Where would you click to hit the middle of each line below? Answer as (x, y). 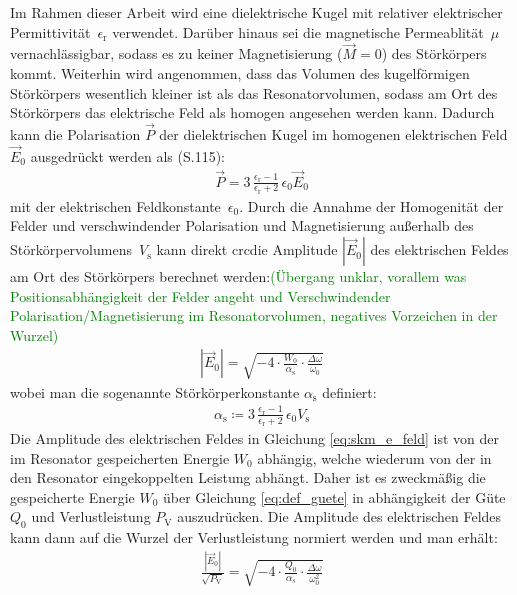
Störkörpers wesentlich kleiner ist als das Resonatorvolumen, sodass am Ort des (254, 92)
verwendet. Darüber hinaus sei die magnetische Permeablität (298, 31)
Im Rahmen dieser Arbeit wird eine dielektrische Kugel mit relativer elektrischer (256, 12)
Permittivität (50, 31)
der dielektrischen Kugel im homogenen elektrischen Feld (333, 134)
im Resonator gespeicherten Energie (120, 457)
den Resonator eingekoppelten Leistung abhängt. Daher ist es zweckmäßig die (248, 477)
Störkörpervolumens (71, 249)
